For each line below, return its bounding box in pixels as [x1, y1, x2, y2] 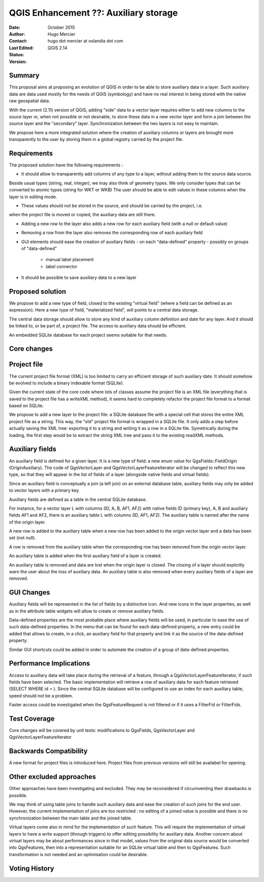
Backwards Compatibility [9, 747, 88, 755]
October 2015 [47, 24, 75, 30]
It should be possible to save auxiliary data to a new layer [21, 274, 137, 281]
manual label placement [45, 257, 94, 263]
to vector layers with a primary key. [9, 487, 80, 494]
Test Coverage [9, 714, 55, 723]
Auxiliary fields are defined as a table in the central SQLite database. [9, 497, 147, 502]
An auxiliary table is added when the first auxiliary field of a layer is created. [9, 553, 162, 559]
